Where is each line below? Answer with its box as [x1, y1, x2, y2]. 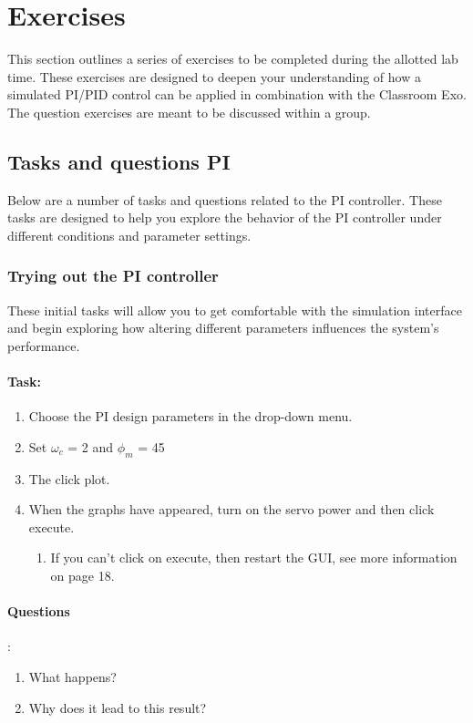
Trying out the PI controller [7, 264, 219, 287]
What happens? [28, 667, 117, 687]
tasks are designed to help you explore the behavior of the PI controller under [7, 208, 442, 227]
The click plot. [28, 469, 110, 488]
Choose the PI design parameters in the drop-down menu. [28, 407, 353, 426]
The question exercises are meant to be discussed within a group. [7, 102, 371, 121]
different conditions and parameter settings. [7, 225, 252, 244]
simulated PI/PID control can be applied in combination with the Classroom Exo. [7, 85, 467, 104]
